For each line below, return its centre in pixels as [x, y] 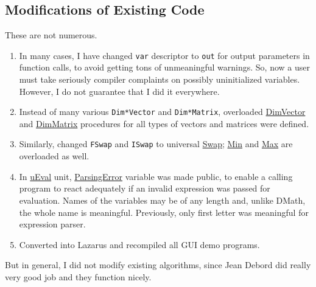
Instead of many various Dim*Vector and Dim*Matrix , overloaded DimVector [162, 112]
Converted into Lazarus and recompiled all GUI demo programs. [139, 244]
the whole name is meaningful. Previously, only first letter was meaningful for [164, 212]
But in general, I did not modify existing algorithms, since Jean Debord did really [158, 265]
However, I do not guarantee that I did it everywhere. [119, 91]
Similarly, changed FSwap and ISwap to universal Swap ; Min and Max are [156, 144]
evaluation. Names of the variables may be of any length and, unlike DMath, [162, 200]
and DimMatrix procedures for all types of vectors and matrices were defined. [164, 123]
